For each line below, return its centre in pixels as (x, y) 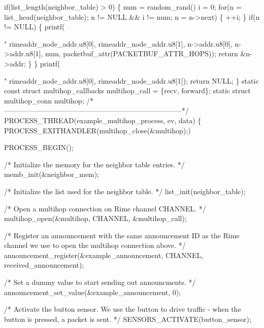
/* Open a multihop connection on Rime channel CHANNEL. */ (105, 208)
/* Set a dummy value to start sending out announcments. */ (100, 282)
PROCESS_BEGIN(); (39, 147)
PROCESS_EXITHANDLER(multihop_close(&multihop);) (97, 130)
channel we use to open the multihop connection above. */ (95, 245)
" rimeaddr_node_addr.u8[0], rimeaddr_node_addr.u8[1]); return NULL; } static (131, 80)
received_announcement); (44, 265)
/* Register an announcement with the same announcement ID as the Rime (122, 235)
